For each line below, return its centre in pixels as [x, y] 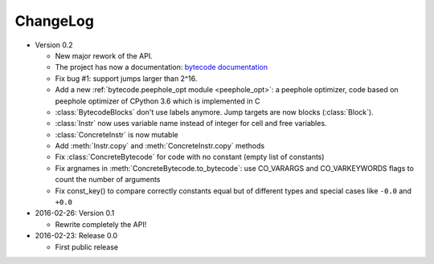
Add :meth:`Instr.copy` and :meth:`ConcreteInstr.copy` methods [160, 146]
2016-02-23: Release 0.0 [76, 236]
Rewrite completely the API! [101, 224]
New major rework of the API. [104, 55]
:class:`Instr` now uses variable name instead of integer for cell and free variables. [191, 124]
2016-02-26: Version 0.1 [75, 213]
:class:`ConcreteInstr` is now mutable [117, 134]
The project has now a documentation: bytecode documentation [162, 67]
